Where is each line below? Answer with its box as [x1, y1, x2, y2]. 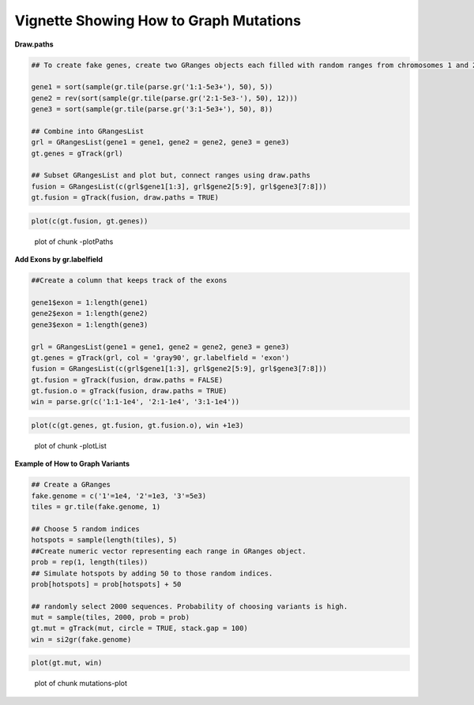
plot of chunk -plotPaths [34, 237, 114, 246]
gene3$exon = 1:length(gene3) [31, 320, 149, 329]
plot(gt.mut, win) [31, 658, 103, 667]
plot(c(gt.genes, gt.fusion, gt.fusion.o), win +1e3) [31, 421, 244, 430]
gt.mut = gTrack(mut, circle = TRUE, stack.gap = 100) [31, 624, 248, 633]
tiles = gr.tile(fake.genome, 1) [31, 502, 161, 512]
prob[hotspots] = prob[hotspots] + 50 [31, 579, 182, 588]
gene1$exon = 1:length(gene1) [31, 298, 149, 307]
